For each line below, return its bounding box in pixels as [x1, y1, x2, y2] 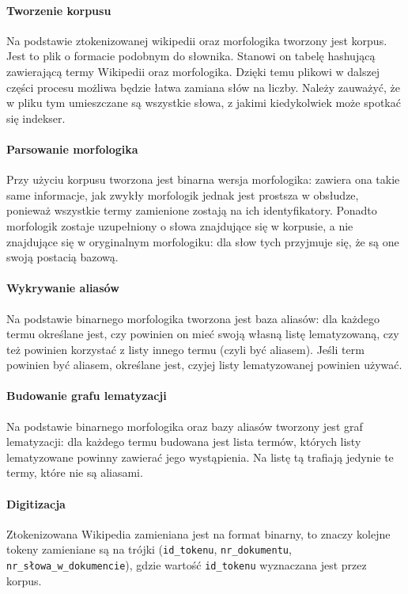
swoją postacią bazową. [6, 249, 119, 265]
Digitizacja [6, 495, 66, 512]
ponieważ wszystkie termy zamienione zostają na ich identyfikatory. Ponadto [6, 202, 377, 219]
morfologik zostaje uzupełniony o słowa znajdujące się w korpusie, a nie [6, 217, 353, 234]
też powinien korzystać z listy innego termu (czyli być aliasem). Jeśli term [6, 341, 365, 357]
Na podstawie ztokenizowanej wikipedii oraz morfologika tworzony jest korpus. [6, 32, 387, 48]
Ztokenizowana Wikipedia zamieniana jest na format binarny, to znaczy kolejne [6, 525, 391, 542]
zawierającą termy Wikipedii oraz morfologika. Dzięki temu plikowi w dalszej [6, 63, 380, 79]
